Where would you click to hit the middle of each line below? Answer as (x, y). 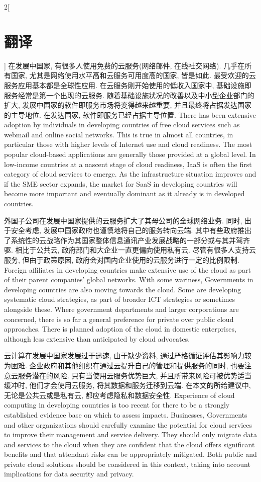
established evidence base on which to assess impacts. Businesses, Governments (126, 414)
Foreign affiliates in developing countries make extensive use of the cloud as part (127, 269)
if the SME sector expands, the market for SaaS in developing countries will (121, 183)
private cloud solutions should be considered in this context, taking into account (127, 464)
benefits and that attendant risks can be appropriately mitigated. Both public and (130, 454)
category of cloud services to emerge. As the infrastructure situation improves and (130, 174)
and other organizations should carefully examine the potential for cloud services (128, 424)
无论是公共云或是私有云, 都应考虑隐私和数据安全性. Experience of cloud (119, 395)
